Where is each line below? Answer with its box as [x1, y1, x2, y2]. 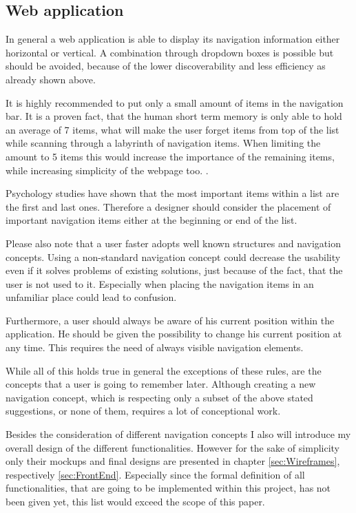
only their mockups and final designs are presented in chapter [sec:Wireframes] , [6, 454, 340, 468]
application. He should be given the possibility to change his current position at [6, 326, 342, 341]
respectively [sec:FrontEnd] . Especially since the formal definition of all [6, 467, 305, 481]
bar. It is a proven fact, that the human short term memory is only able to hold [6, 109, 342, 123]
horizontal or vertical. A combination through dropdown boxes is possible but [6, 45, 334, 59]
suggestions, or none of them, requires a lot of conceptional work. [6, 404, 281, 418]
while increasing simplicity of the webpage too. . [6, 163, 209, 177]
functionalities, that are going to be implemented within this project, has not [6, 481, 331, 495]
